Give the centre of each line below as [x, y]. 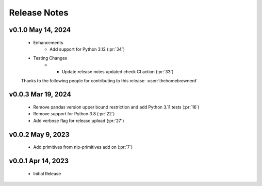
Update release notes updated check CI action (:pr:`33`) [118, 72]
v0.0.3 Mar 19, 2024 [40, 94]
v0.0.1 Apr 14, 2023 [39, 161]
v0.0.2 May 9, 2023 [39, 134]
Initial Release [47, 173]
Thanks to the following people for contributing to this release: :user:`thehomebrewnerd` [109, 80]
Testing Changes [50, 58]
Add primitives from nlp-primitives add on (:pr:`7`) [83, 147]
